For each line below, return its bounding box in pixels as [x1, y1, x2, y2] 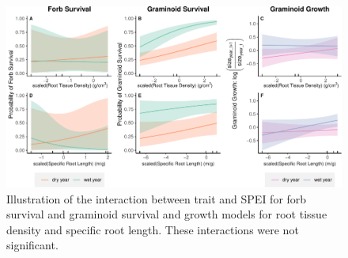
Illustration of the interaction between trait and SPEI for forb [6, 190, 307, 207]
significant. [6, 237, 59, 253]
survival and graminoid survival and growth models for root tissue [6, 206, 327, 222]
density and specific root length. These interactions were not [6, 221, 299, 237]
